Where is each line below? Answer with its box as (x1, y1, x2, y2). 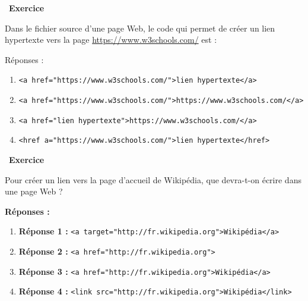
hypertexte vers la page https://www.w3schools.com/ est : (5, 33, 217, 46)
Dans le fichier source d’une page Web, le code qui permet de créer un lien (5, 21, 275, 34)
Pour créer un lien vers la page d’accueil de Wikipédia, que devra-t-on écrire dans (5, 173, 301, 186)
